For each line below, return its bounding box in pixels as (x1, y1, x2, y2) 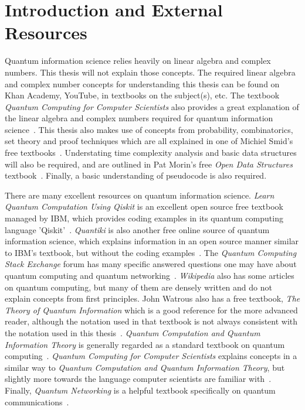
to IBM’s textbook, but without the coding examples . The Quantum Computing (5, 246, 297, 258)
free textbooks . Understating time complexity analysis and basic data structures (5, 146, 297, 159)
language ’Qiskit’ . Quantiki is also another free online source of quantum (5, 223, 270, 235)
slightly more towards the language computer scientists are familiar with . (5, 373, 272, 385)
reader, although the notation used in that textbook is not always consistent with (5, 315, 298, 327)
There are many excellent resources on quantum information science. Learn (5, 189, 274, 201)
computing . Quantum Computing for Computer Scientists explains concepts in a (5, 350, 297, 362)
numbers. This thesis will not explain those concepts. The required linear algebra (5, 66, 296, 78)
